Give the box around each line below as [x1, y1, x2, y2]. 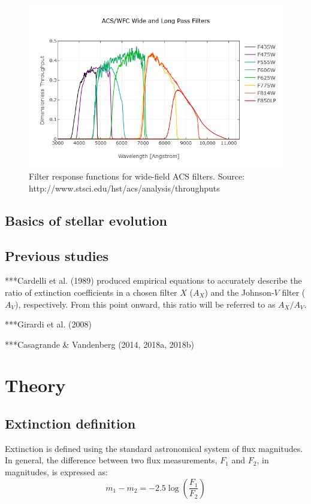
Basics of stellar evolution [5, 211, 167, 229]
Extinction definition [5, 414, 136, 433]
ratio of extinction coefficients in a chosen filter [5, 286, 177, 298]
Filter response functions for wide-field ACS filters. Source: [29, 170, 245, 183]
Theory [5, 373, 66, 397]
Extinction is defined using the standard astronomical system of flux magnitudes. [5, 442, 303, 454]
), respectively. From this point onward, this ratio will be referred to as [15, 297, 276, 310]
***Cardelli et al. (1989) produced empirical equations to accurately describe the [5, 274, 302, 287]
